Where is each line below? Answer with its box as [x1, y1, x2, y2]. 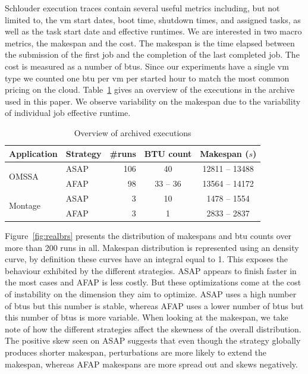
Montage [9, 199, 40, 212]
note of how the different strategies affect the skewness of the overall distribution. [5, 322, 301, 335]
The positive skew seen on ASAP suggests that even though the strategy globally [5, 334, 301, 347]
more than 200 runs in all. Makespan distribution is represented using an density [5, 241, 299, 253]
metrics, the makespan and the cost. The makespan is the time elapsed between [5, 36, 295, 49]
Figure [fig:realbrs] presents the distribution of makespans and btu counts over [5, 230, 292, 241]
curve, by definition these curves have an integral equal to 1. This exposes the [5, 253, 288, 265]
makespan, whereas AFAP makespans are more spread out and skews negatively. [5, 357, 298, 370]
